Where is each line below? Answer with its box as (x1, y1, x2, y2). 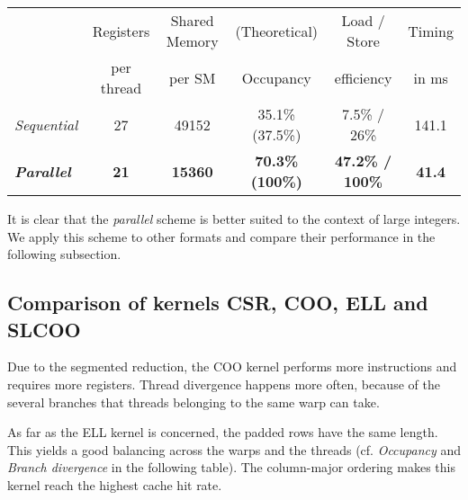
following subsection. (7, 245, 121, 263)
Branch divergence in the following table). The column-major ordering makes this (7, 458, 455, 477)
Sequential (14, 113, 78, 135)
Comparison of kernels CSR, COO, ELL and (7, 289, 428, 317)
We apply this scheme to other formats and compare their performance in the (7, 227, 436, 246)
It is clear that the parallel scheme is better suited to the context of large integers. (7, 210, 461, 228)
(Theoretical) (235, 20, 319, 41)
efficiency (334, 67, 392, 88)
